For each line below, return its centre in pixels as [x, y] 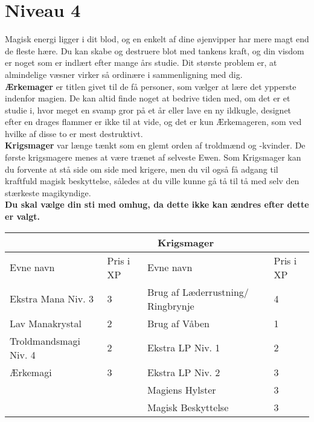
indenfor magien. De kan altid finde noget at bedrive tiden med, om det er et [148, 98]
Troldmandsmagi [45, 340]
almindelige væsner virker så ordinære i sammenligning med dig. [124, 74]
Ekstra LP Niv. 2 [184, 372]
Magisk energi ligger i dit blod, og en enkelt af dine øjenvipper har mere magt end [157, 39]
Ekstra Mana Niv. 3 [52, 299]
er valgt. [23, 216]
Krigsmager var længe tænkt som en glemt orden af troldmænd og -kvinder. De [155, 145]
